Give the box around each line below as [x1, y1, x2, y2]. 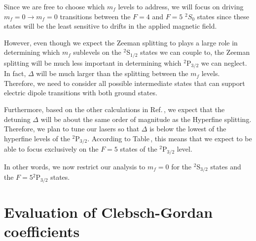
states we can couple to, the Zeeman [140, 47, 250, 57]
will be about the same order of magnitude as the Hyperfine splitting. [40, 114, 252, 124]
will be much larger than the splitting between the [36, 68, 188, 79]
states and [210, 161, 241, 171]
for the [171, 161, 192, 171]
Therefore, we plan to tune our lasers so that [4, 123, 140, 134]
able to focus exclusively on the [4, 144, 99, 154]
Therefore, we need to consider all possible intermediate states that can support [4, 78, 245, 88]
